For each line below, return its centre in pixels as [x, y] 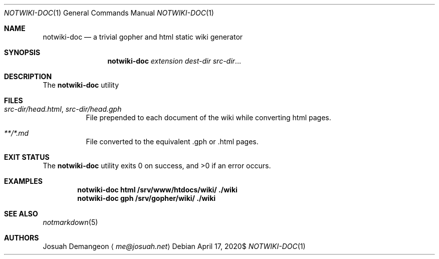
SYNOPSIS [22, 52]
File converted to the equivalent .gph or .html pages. [172, 142]
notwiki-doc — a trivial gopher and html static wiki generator [143, 37]
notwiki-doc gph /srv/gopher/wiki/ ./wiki [147, 198]
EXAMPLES [23, 181]
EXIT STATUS [27, 157]
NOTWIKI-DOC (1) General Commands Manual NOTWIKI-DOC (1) [109, 13]
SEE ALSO [21, 214]
